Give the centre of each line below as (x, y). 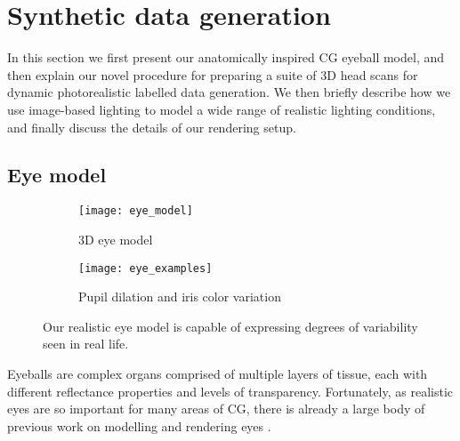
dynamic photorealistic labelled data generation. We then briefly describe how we (229, 92)
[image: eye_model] (136, 211)
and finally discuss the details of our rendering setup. (152, 127)
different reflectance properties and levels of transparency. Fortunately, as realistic (230, 391)
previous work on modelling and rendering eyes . (139, 425)
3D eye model (116, 239)
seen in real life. (86, 344)
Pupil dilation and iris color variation (180, 297)
